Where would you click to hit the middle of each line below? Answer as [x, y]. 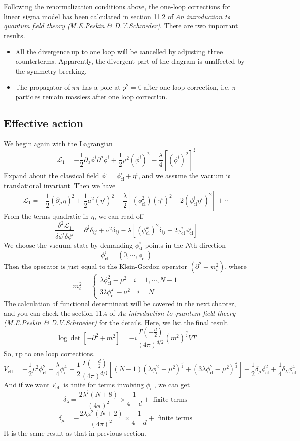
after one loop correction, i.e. [187, 87]
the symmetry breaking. [51, 70]
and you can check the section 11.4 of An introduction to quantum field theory [120, 313]
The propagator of [43, 87]
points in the [164, 244]
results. [15, 35]
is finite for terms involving [104, 385]
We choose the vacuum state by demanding [68, 244]
